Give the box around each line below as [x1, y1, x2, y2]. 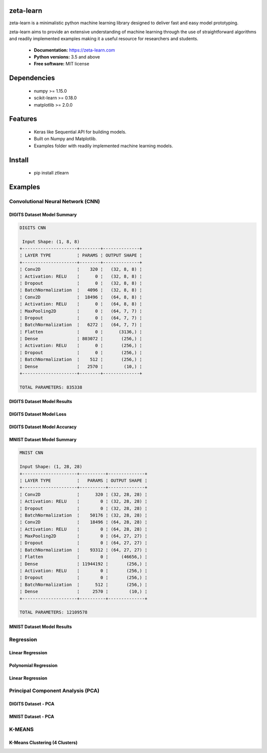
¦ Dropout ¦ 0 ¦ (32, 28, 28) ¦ [19, 506, 148, 511]
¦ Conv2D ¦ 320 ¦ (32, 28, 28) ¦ [19, 491, 148, 497]
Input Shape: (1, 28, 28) [19, 464, 83, 469]
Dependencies [9, 74, 55, 82]
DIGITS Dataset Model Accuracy [9, 424, 77, 430]
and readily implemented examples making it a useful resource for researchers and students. [9, 36, 199, 42]
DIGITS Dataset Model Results [9, 399, 73, 405]
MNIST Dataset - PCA [9, 714, 54, 720]
